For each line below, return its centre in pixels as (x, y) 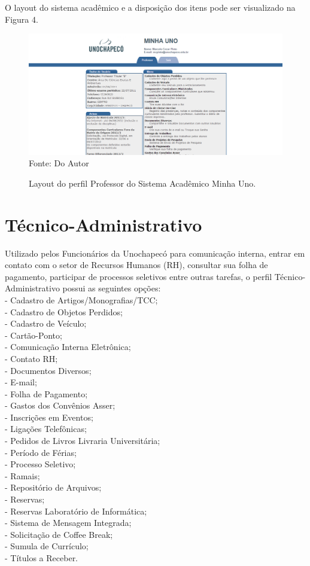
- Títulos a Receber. (42, 558)
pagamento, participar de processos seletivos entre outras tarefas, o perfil (139, 276)
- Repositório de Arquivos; (53, 487)
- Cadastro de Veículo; (46, 323)
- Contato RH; (31, 358)
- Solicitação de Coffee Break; (59, 534)
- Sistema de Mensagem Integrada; (68, 523)
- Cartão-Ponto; (34, 335)
